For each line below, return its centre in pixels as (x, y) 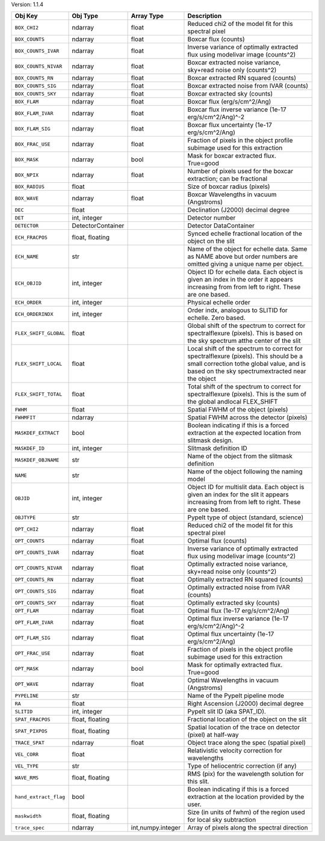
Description (205, 16)
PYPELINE (27, 696)
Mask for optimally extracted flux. (235, 665)
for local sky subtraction (222, 820)
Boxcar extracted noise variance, (234, 63)
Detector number (212, 218)
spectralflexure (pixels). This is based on (245, 333)
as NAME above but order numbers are (243, 257)
